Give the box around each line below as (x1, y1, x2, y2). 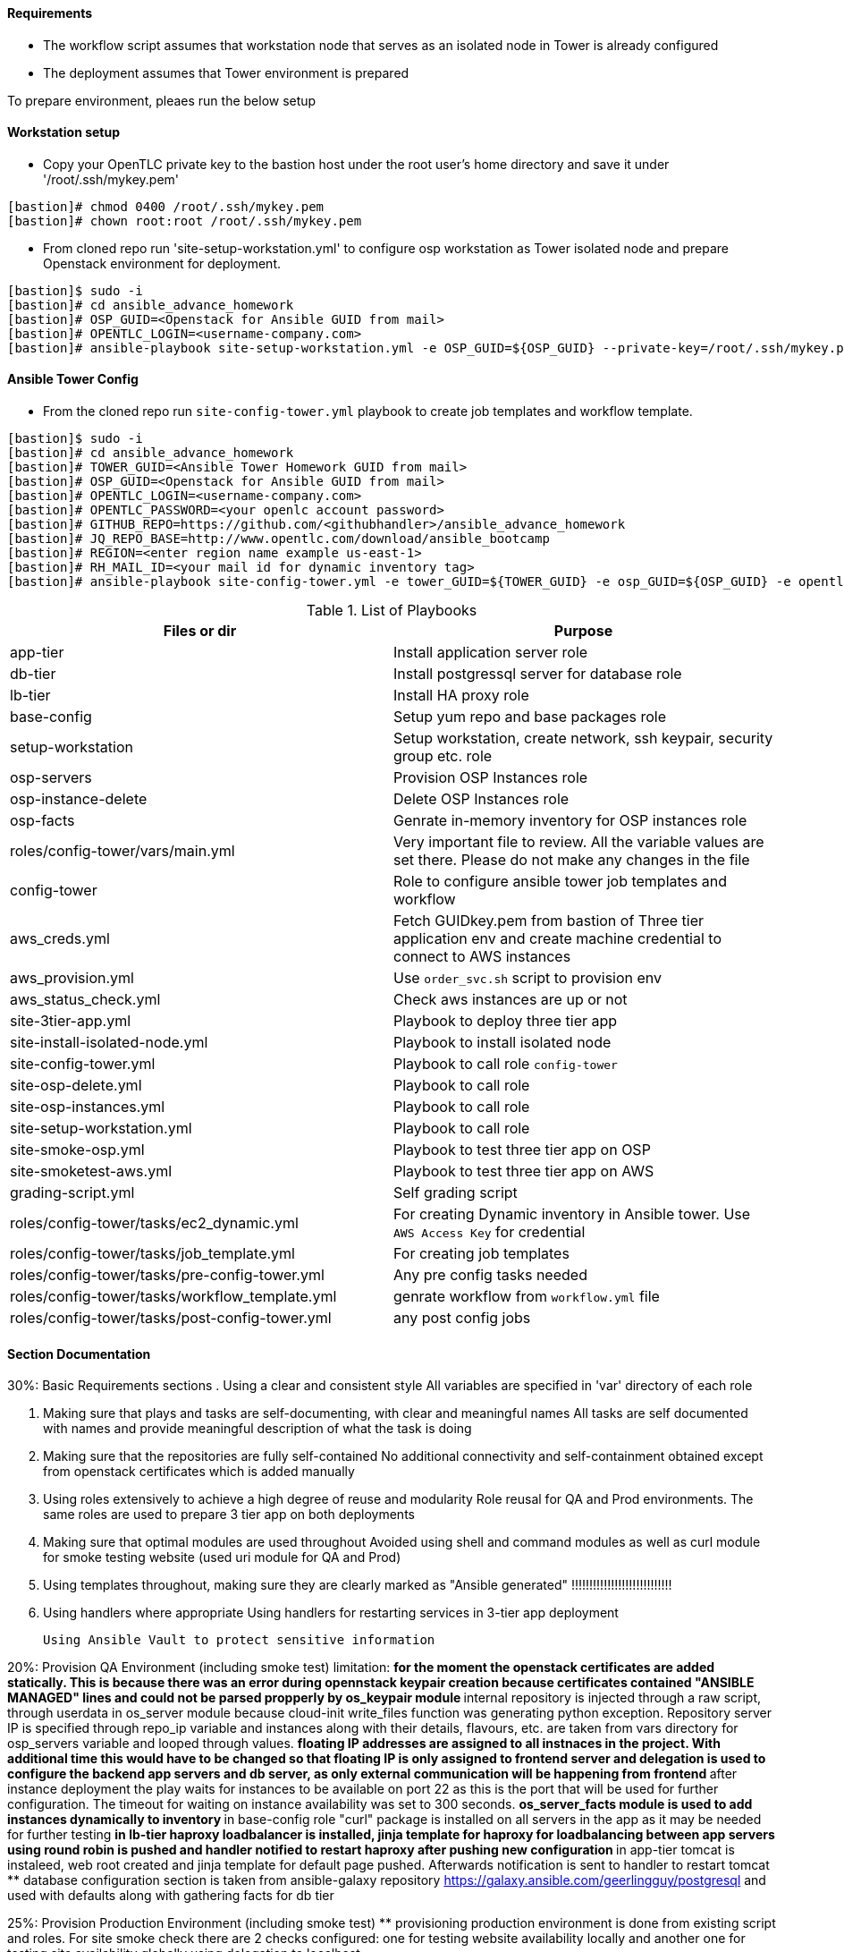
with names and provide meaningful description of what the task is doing (43, 1421, 472, 1437)
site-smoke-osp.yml (10, 1141, 145, 1159)
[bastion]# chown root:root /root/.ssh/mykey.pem (7, 213, 362, 228)
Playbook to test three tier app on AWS (393, 1162, 654, 1181)
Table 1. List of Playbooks (306, 601, 477, 620)
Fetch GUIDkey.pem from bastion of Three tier (393, 912, 704, 930)
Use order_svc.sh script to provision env (393, 969, 663, 988)
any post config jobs (393, 1309, 531, 1328)
